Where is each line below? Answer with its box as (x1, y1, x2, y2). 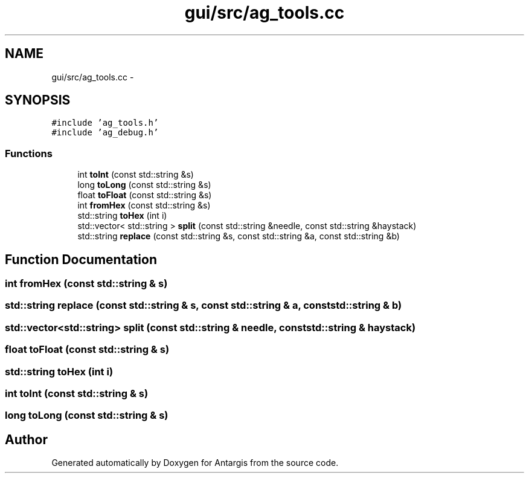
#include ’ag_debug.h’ (51, 128, 159, 138)
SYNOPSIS (5, 92, 71, 108)
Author (5, 431, 48, 447)
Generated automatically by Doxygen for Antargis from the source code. (51, 457, 339, 468)
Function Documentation (5, 251, 157, 267)
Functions (5, 147, 53, 160)
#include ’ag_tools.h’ (51, 118, 159, 128)
